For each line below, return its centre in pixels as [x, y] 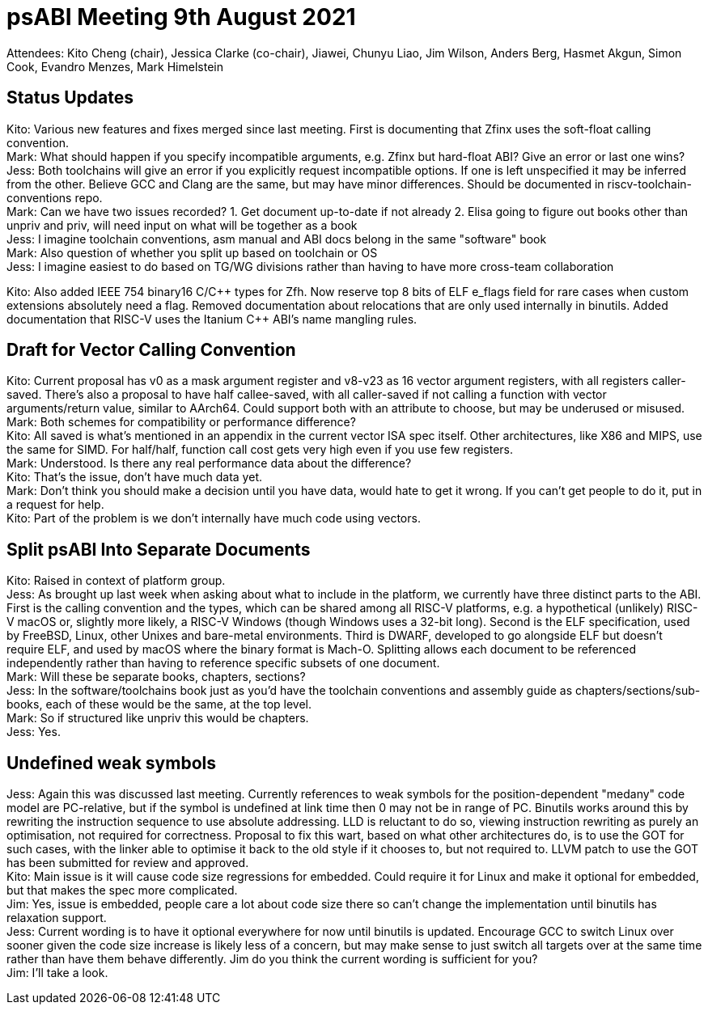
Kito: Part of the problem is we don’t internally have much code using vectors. [214, 518]
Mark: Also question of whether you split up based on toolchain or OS [192, 252]
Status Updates [70, 98]
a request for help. [55, 505]
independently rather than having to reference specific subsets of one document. [223, 663]
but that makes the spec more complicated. [122, 890]
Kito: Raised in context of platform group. [116, 581]
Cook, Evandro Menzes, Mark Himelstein [115, 66]
